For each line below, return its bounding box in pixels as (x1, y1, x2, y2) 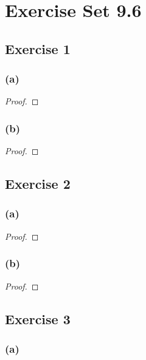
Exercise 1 (5, 39, 71, 58)
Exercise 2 (5, 174, 71, 193)
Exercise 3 (5, 309, 71, 328)
